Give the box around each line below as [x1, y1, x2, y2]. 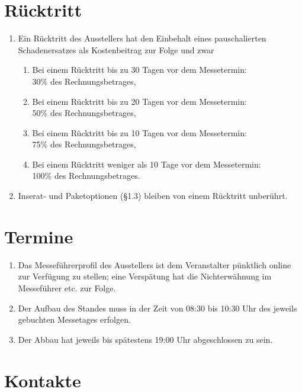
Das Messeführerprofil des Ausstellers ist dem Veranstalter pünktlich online [18, 258, 291, 271]
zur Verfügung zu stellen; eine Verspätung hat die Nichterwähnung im [18, 270, 272, 282]
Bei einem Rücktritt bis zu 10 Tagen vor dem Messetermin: [32, 126, 247, 139]
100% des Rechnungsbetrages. [32, 169, 140, 182]
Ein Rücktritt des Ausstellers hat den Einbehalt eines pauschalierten [18, 32, 266, 44]
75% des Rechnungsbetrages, [32, 138, 136, 150]
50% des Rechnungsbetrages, [32, 107, 136, 119]
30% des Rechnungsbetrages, [32, 75, 136, 87]
